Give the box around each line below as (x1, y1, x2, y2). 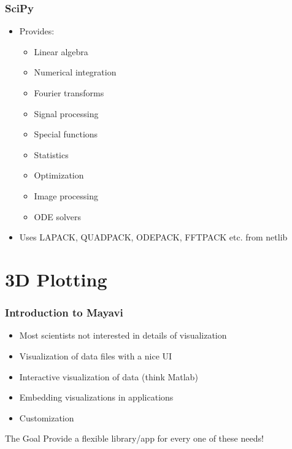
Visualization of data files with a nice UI (19, 349, 172, 362)
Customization (19, 411, 74, 424)
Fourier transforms (34, 86, 104, 99)
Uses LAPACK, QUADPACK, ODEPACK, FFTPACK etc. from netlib (19, 231, 288, 244)
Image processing (34, 189, 98, 202)
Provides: (19, 25, 55, 37)
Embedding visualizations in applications (19, 391, 174, 404)
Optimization (34, 169, 84, 182)
